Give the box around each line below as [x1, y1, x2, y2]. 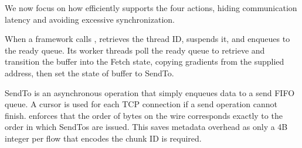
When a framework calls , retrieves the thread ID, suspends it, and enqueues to [5, 33, 290, 45]
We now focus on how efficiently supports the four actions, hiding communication [5, 2, 297, 13]
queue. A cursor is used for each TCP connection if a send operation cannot [5, 98, 277, 110]
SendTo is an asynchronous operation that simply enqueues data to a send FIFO [5, 86, 295, 98]
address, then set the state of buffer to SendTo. [5, 66, 174, 79]
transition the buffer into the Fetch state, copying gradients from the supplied [5, 55, 284, 68]
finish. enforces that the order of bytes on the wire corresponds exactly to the [5, 109, 283, 121]
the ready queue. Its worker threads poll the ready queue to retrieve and [5, 44, 265, 56]
